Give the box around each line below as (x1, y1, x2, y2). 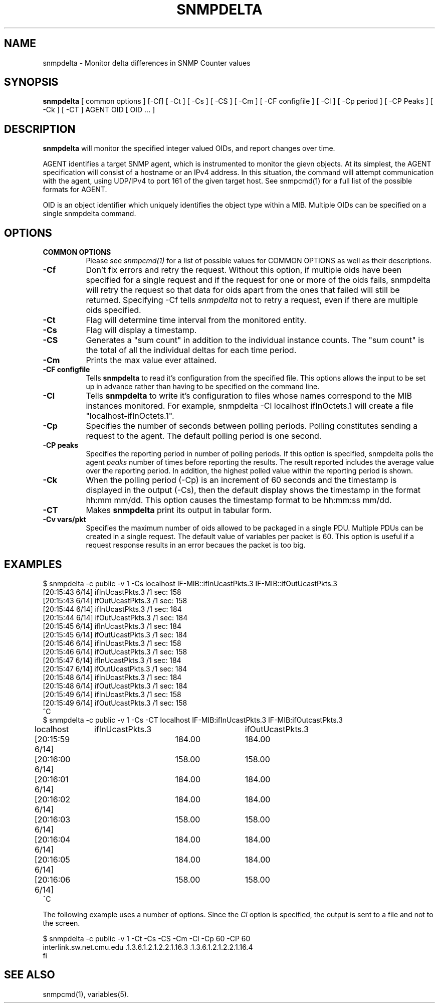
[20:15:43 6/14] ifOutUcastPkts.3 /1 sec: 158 (43, 596, 187, 605)
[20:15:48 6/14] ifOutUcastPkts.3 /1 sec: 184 (43, 681, 187, 690)
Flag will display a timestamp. (86, 325, 197, 335)
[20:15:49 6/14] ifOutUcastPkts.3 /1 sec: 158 (43, 698, 187, 707)
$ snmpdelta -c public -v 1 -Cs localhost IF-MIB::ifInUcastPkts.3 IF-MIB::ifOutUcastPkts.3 (43, 579, 337, 588)
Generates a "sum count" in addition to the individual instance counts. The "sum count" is (86, 335, 424, 346)
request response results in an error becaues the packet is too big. (86, 541, 306, 550)
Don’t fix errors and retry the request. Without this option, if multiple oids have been (86, 265, 402, 275)
